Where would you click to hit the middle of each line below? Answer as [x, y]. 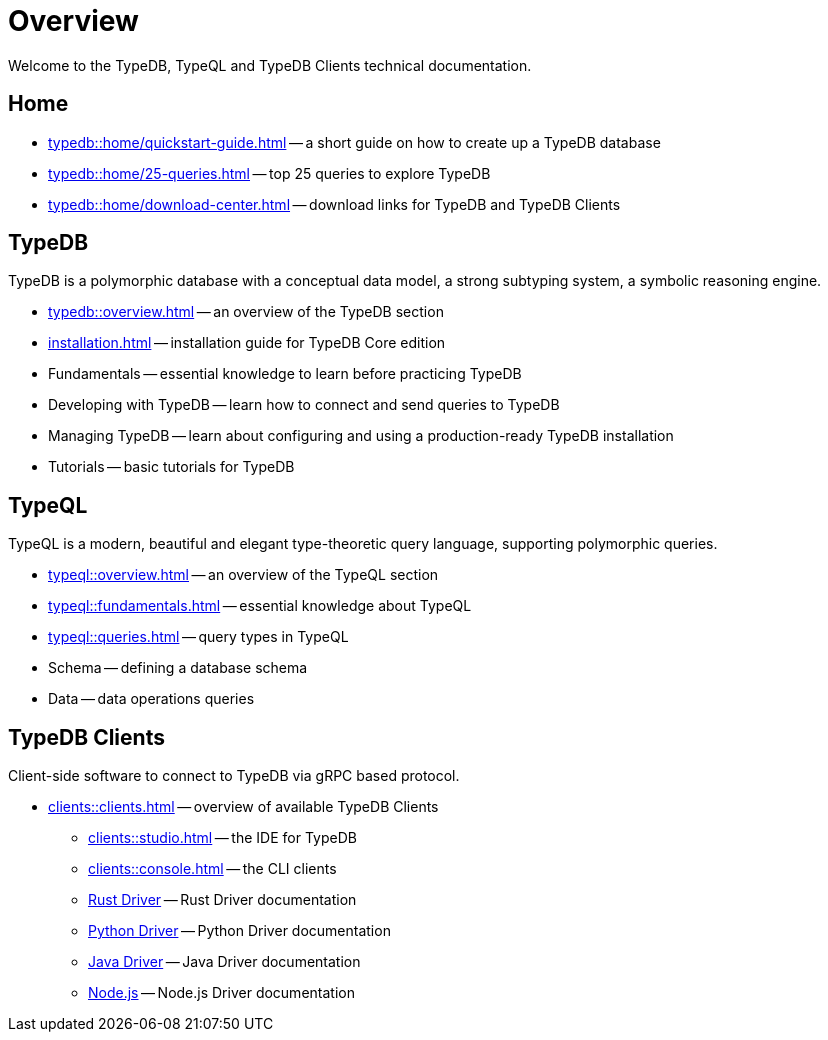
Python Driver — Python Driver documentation [239, 931]
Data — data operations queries [151, 699]
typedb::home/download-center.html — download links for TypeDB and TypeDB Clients [334, 204]
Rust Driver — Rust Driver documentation [222, 900]
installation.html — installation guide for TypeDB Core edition [247, 343]
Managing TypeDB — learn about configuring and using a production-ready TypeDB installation [361, 436]
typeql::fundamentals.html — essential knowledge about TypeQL [260, 606]
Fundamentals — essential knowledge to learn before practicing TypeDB [285, 374]
